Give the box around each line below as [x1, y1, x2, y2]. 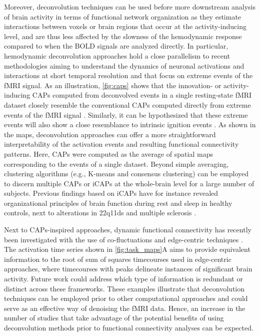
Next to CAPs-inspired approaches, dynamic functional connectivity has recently [4, 224, 251, 235]
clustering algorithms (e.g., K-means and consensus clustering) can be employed [4, 168, 249, 179]
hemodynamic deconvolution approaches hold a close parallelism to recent [4, 50, 230, 61]
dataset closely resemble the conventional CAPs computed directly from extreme [4, 99, 251, 110]
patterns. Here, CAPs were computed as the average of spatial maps [4, 148, 213, 159]
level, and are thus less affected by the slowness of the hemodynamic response [4, 31, 242, 41]
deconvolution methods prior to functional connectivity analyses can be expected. [4, 322, 253, 332]
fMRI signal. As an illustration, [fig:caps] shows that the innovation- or [4, 80, 221, 90]
